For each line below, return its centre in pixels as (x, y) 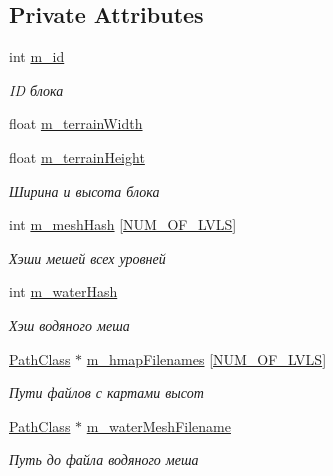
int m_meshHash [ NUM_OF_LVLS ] (123, 224)
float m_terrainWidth (76, 123)
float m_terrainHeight (77, 156)
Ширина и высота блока (84, 190)
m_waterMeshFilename (158, 425)
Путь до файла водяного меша (104, 459)
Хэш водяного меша (69, 324)
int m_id (37, 56)
